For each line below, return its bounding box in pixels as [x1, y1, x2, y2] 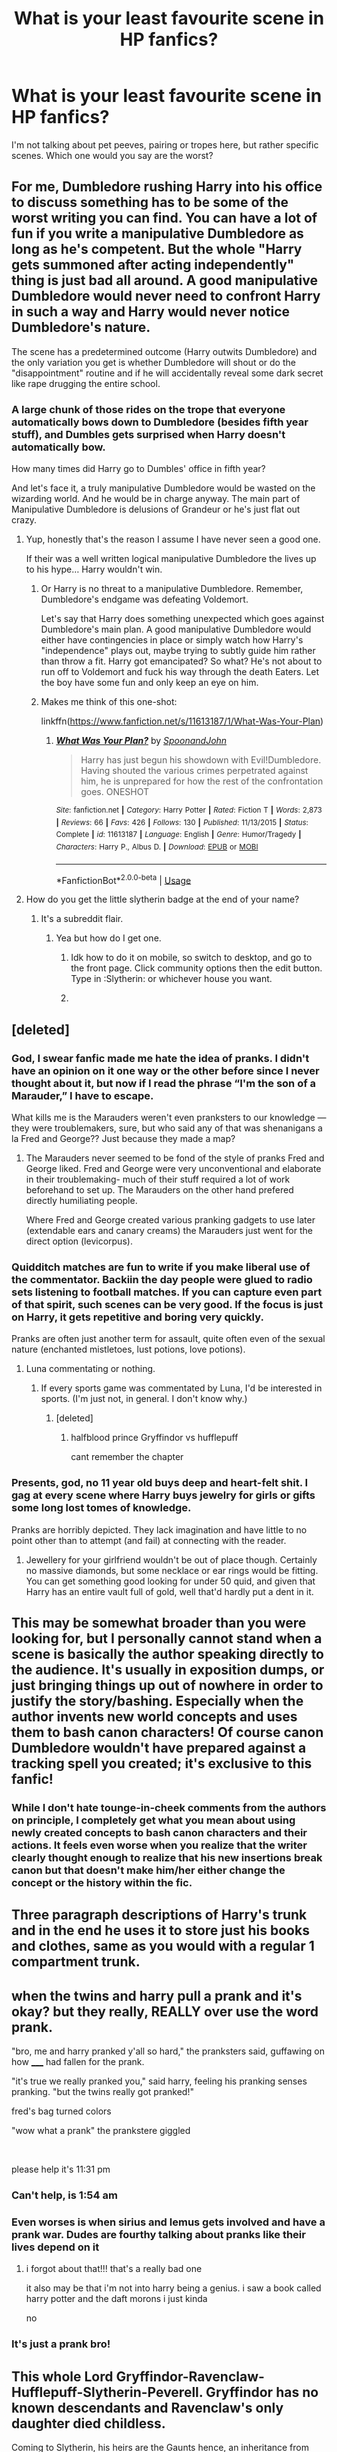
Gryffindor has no [205, 2383, 319, 2401]
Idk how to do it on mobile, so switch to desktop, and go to [70, 952, 313, 964]
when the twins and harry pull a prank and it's [11, 1987, 303, 2004]
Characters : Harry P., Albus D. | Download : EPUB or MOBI [55, 842, 259, 852]
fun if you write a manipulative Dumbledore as [11, 225, 304, 242]
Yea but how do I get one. [55, 932, 162, 944]
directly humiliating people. [25, 1195, 138, 1207]
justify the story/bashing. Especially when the [11, 1693, 304, 1709]
